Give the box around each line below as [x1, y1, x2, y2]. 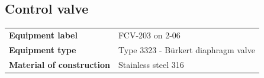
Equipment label [9, 28, 78, 41]
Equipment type [9, 43, 76, 56]
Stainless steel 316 [118, 58, 184, 70]
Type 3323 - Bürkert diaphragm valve [118, 43, 255, 56]
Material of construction [9, 58, 111, 70]
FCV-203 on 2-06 [118, 28, 181, 41]
